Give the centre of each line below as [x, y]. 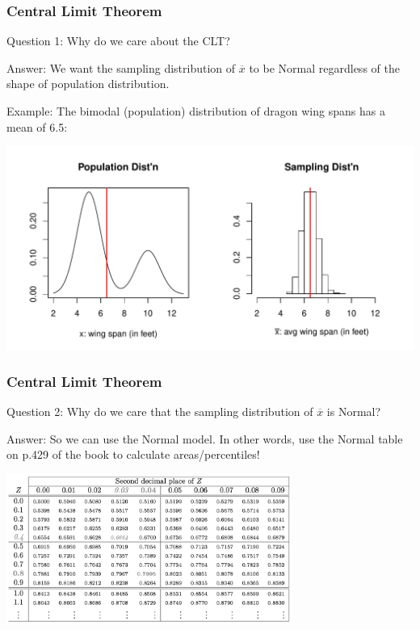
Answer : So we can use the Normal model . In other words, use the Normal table [205, 438]
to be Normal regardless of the [324, 67]
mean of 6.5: [37, 126]
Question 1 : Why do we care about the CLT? [118, 41]
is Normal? [354, 411]
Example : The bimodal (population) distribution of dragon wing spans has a [196, 111]
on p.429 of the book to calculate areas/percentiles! [133, 454]
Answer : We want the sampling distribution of [121, 67]
